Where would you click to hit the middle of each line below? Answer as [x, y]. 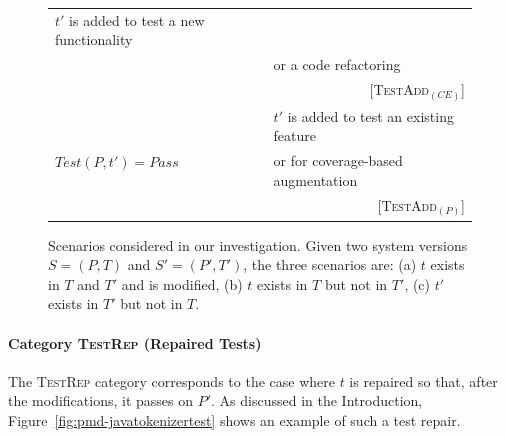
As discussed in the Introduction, [321, 400]
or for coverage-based [338, 160]
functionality [94, 39]
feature [295, 135]
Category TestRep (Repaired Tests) [135, 342]
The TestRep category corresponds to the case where [171, 380]
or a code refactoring [337, 64]
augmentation [315, 179]
